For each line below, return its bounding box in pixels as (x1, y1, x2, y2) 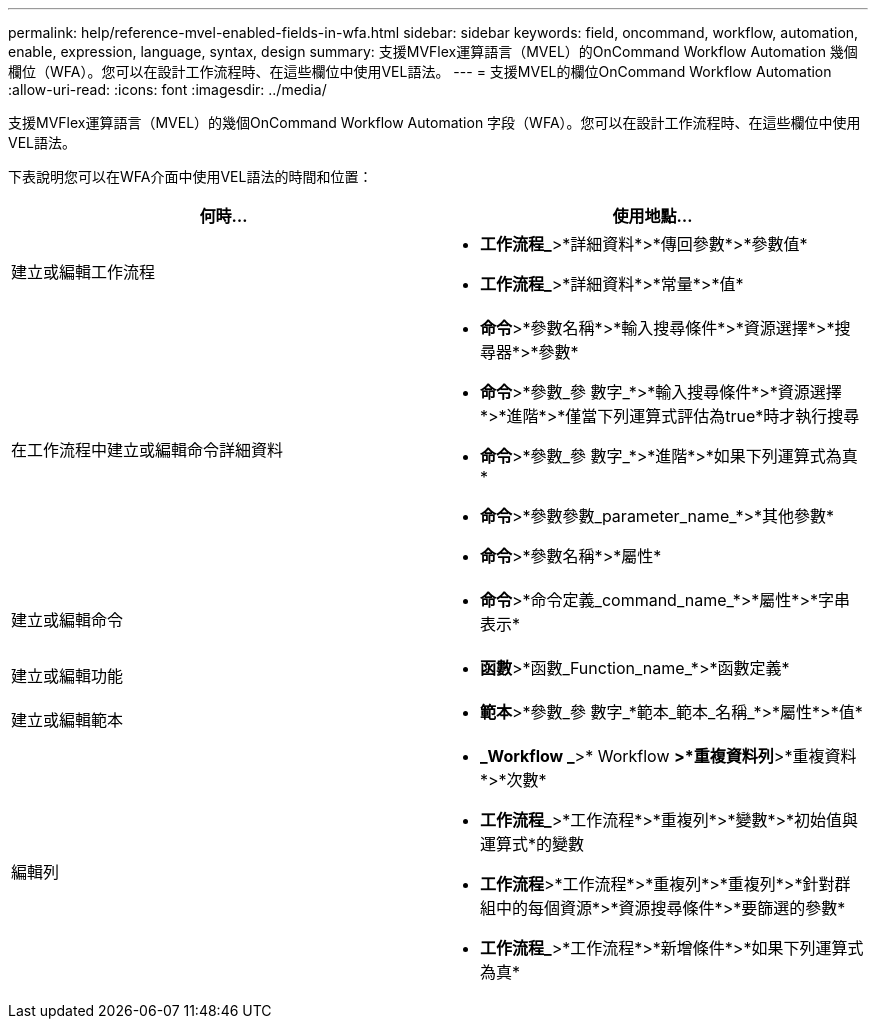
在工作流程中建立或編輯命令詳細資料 (11, 440, 284, 460)
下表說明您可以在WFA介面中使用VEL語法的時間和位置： (8, 168, 373, 185)
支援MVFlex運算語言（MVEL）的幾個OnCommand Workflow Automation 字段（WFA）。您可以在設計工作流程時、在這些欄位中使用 (8, 114, 861, 131)
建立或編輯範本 (11, 710, 124, 730)
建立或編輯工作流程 (11, 262, 156, 282)
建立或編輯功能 (11, 666, 124, 686)
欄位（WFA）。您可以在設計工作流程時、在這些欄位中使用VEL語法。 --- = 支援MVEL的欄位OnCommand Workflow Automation (8, 63, 832, 80)
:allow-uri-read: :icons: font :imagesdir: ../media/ (8, 81, 327, 98)
